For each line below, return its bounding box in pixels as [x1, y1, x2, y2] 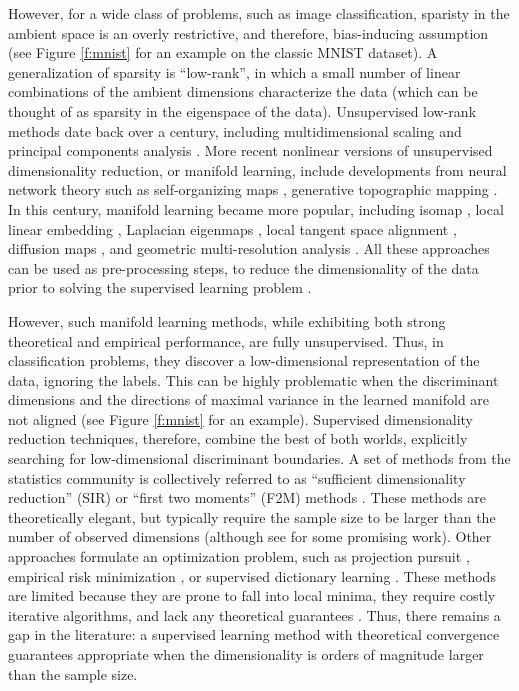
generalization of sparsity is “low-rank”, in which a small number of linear [8, 61, 461, 82]
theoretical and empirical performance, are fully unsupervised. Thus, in [8, 330, 444, 351]
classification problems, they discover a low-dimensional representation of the [8, 350, 480, 371]
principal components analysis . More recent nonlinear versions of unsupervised [8, 140, 493, 161]
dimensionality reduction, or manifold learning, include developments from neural [8, 159, 507, 180]
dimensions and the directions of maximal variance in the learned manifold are [8, 389, 490, 410]
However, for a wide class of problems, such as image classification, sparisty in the [8, 3, 510, 23]
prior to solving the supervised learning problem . [8, 277, 312, 298]
